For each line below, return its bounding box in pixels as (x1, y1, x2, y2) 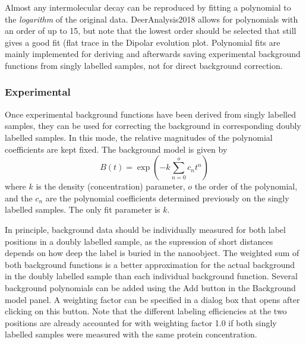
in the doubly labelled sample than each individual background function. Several (5, 270, 298, 282)
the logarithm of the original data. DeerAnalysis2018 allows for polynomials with (5, 12, 298, 25)
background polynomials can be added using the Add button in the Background (5, 281, 296, 293)
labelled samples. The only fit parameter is (5, 203, 160, 216)
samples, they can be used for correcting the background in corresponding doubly (5, 119, 301, 132)
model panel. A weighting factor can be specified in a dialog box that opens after (5, 293, 300, 305)
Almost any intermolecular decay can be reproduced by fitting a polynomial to (5, 1, 291, 13)
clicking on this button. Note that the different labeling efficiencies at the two (5, 305, 287, 317)
